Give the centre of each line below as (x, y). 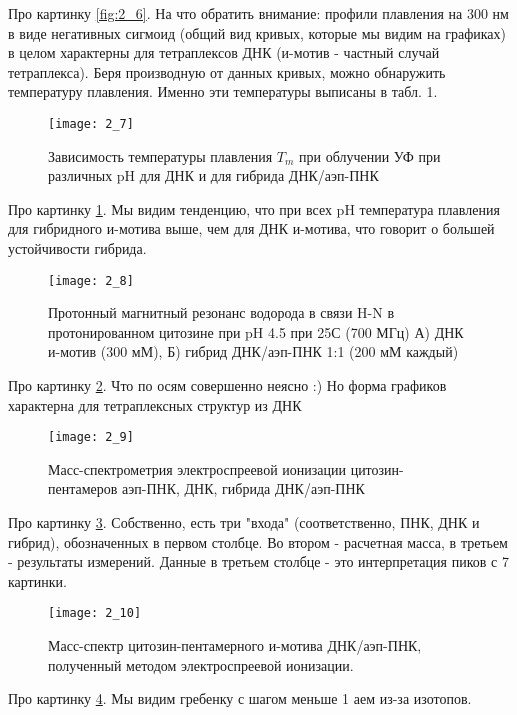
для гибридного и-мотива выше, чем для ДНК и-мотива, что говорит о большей (251, 228)
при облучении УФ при (370, 155)
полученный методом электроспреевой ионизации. (201, 664)
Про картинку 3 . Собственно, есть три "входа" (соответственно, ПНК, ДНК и (244, 522)
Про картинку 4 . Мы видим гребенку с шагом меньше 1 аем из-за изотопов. (240, 698)
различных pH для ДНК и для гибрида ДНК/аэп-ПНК (213, 175)
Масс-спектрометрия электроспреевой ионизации (197, 468)
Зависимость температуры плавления (160, 155)
